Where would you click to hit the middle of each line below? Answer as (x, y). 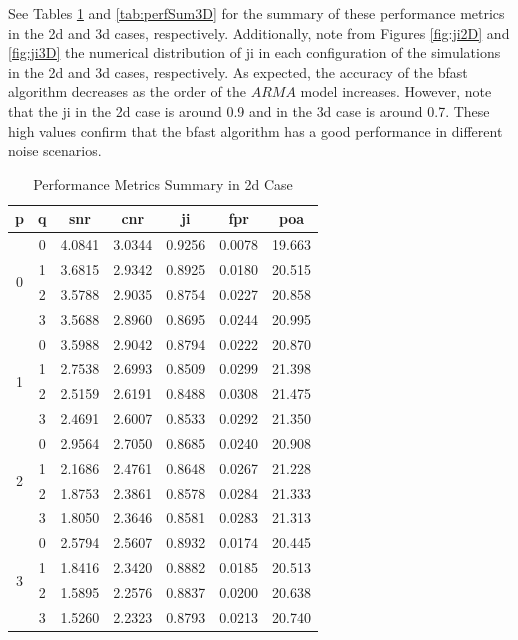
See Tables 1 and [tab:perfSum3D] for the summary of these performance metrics (256, 13)
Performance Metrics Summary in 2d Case (163, 183)
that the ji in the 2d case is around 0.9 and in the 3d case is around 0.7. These (249, 110)
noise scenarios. (55, 150)
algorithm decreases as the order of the (127, 91)
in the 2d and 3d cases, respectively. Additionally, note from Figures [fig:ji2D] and (259, 32)
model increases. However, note (396, 91)
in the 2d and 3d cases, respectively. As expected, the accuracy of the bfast (238, 71)
